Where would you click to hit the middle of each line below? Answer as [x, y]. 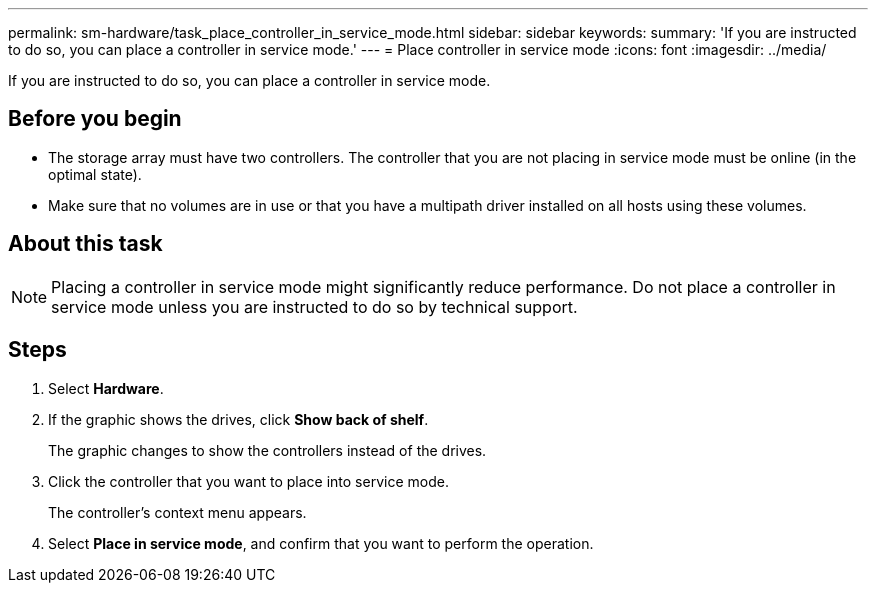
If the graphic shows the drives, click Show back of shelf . [238, 419]
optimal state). [95, 174]
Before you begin [95, 119]
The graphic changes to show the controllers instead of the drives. [267, 450]
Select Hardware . [106, 388]
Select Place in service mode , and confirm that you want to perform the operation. [321, 543]
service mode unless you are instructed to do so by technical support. [314, 306]
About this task [85, 244]
